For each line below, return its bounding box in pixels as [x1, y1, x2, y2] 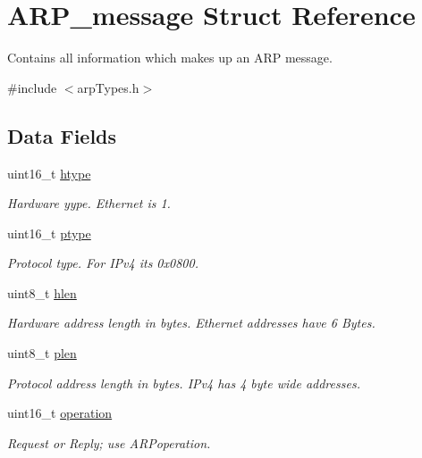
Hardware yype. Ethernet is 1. [7, 194, 171, 212]
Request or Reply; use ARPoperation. [7, 433, 211, 452]
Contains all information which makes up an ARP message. [7, 48, 333, 67]
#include [7, 78, 57, 96]
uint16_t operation [7, 404, 113, 422]
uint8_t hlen [7, 283, 77, 302]
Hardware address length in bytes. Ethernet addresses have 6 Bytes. [7, 313, 376, 332]
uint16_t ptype [7, 223, 91, 242]
